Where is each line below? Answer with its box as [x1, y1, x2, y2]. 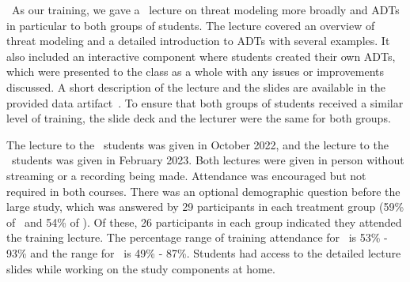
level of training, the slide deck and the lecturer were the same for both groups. [6, 110, 391, 126]
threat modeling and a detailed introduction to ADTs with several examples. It [6, 32, 390, 49]
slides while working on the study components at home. [6, 260, 275, 276]
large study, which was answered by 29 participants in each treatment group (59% [6, 198, 404, 215]
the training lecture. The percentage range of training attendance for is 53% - [6, 229, 388, 246]
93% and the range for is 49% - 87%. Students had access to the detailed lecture [6, 244, 401, 261]
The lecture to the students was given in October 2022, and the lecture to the [6, 136, 389, 152]
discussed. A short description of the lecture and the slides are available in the [6, 78, 386, 95]
